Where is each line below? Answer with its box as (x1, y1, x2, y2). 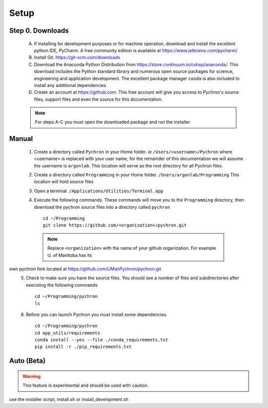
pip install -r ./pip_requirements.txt (35, 344, 132, 350)
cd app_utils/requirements (35, 330, 100, 335)
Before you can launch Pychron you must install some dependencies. (26, 311, 168, 318)
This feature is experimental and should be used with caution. (22, 383, 149, 389)
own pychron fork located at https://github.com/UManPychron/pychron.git (9, 266, 161, 272)
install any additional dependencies (34, 82, 106, 88)
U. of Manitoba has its (47, 252, 92, 258)
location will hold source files (34, 179, 94, 185)
